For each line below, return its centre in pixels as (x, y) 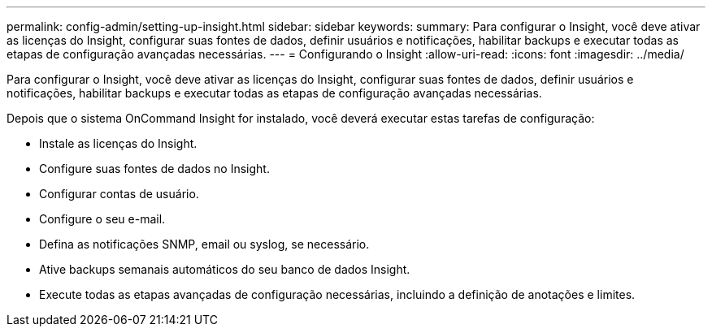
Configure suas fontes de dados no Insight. (154, 169)
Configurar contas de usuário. (119, 194)
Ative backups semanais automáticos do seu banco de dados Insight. (225, 269)
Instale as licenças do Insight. (118, 143)
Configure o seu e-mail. (102, 219)
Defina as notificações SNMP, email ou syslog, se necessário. (204, 244)
